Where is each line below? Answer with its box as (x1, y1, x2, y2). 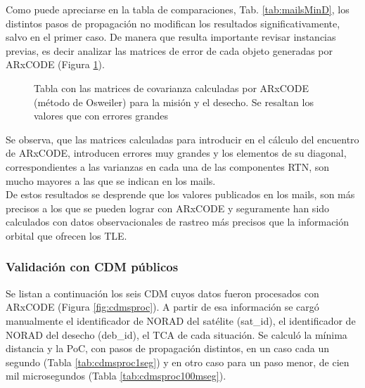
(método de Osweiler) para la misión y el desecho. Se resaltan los (34, 94, 314, 109)
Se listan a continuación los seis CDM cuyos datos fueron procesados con (6, 285, 319, 300)
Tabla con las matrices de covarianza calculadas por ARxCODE (34, 80, 309, 95)
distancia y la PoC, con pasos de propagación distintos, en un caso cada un (6, 341, 329, 356)
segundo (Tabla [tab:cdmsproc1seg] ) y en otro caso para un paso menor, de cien (6, 354, 350, 369)
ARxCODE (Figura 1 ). (6, 57, 105, 72)
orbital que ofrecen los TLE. (6, 228, 127, 242)
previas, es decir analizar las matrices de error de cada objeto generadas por (6, 43, 333, 58)
